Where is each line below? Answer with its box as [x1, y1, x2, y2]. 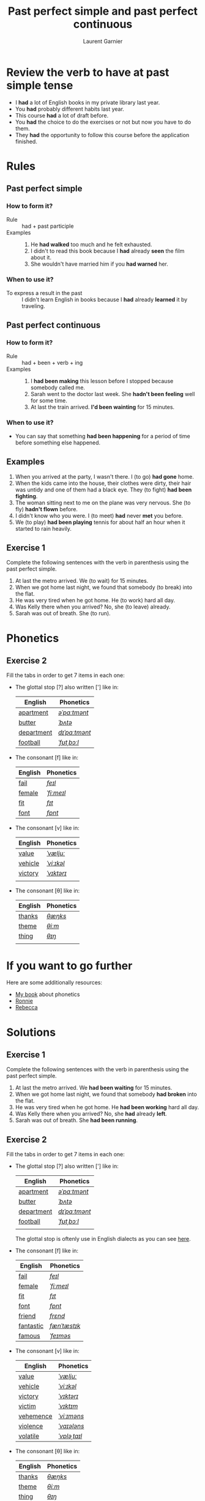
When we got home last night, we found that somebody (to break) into [15, 583, 193, 591]
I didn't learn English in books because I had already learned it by [21, 296, 188, 303]
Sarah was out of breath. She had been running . [15, 1117, 138, 1124]
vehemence [18, 1412, 53, 1421]
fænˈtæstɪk [49, 1322, 81, 1330]
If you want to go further [6, 959, 133, 973]
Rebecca [15, 1004, 38, 1011]
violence [18, 1422, 43, 1431]
